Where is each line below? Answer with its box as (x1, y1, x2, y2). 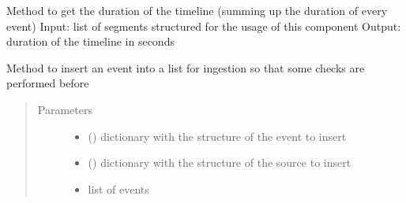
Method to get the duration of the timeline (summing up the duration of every (6, 2, 388, 18)
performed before (6, 75, 89, 91)
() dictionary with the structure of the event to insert (88, 127, 347, 144)
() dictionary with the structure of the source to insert (88, 154, 351, 171)
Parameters (37, 101, 92, 117)
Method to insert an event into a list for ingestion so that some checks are (6, 59, 365, 76)
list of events (88, 180, 149, 197)
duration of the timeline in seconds (6, 33, 175, 50)
